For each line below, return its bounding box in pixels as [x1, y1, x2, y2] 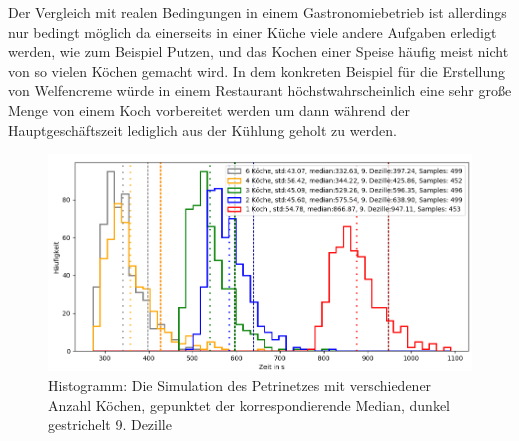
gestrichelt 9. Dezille [48, 414, 172, 435]
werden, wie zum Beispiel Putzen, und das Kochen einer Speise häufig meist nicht [8, 41, 509, 62]
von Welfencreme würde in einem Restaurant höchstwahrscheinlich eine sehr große [8, 80, 512, 101]
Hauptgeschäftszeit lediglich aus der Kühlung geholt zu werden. [8, 119, 397, 140]
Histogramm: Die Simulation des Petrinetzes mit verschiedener [48, 375, 432, 396]
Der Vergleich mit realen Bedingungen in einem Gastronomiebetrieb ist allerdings [8, 2, 507, 22]
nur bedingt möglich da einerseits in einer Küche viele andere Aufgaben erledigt [8, 21, 497, 42]
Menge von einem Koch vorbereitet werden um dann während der [8, 99, 410, 120]
